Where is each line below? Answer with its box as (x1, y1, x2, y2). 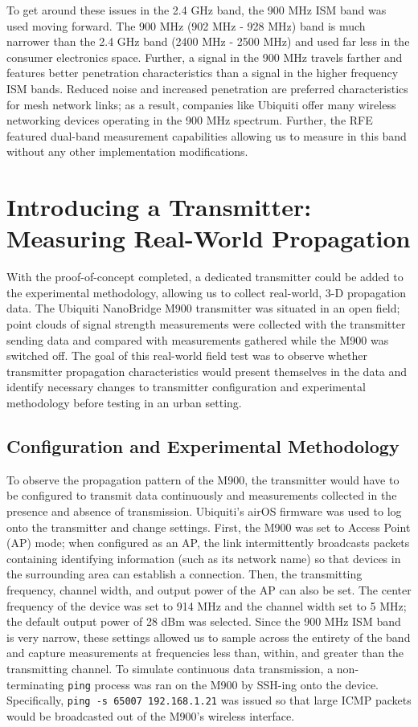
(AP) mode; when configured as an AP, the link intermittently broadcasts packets (6, 534, 410, 551)
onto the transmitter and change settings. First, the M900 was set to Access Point (6, 518, 411, 535)
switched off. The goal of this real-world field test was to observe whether (6, 347, 367, 364)
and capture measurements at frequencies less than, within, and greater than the (6, 644, 404, 661)
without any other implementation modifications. (6, 143, 248, 160)
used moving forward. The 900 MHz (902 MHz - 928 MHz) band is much (6, 17, 366, 34)
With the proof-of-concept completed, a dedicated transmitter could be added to (6, 268, 404, 285)
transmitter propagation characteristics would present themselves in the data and (6, 362, 408, 379)
